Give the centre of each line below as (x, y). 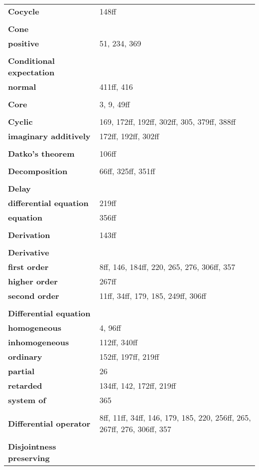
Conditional (31, 61)
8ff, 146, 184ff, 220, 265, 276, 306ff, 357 (167, 267)
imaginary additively (49, 136)
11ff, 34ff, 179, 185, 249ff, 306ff (153, 296)
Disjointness (32, 446)
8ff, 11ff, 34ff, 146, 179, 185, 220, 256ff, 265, (175, 417)
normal (22, 87)
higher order (33, 281)
